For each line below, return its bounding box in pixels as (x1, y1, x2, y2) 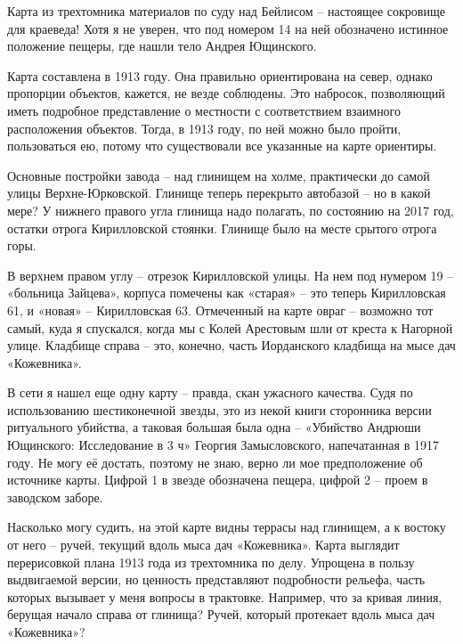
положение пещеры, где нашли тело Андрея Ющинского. (7, 37, 317, 55)
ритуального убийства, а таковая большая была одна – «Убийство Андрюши (7, 418, 421, 436)
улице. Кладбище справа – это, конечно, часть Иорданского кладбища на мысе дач (7, 336, 456, 355)
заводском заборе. (7, 487, 103, 506)
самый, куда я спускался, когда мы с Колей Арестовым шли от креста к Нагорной (7, 318, 453, 337)
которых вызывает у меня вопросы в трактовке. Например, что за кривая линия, (7, 587, 443, 606)
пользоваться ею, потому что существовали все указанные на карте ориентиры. (7, 136, 437, 155)
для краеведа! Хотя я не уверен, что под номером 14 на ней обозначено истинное (7, 19, 449, 37)
